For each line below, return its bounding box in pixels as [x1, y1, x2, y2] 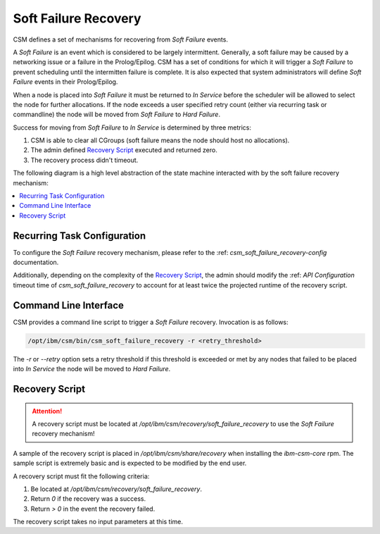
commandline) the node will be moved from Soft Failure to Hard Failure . [13, 110, 221, 119]
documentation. [13, 258, 59, 267]
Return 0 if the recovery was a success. [30, 495, 146, 503]
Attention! [32, 406, 63, 415]
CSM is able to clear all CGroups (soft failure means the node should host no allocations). [30, 136, 290, 144]
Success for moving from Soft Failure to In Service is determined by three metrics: [13, 123, 252, 132]
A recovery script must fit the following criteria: [13, 472, 150, 480]
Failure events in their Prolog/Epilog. [13, 77, 118, 86]
